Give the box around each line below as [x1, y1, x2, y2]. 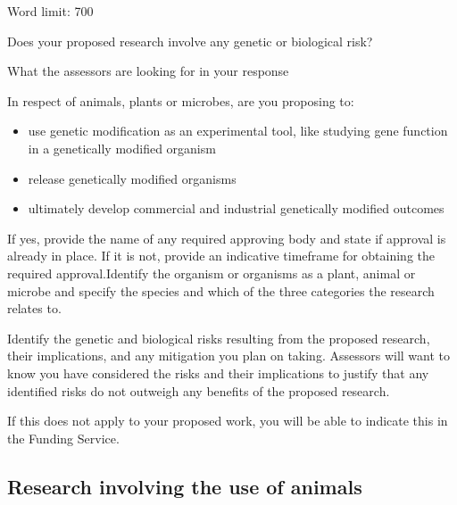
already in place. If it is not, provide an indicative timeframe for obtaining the [7, 246, 435, 265]
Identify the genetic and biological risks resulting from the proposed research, [7, 328, 430, 347]
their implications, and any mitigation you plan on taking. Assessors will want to [7, 346, 451, 365]
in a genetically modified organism [28, 138, 216, 157]
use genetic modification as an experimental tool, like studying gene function [28, 121, 448, 140]
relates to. [7, 299, 62, 318]
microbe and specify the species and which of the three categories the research [7, 281, 435, 300]
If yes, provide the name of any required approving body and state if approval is [7, 228, 446, 247]
